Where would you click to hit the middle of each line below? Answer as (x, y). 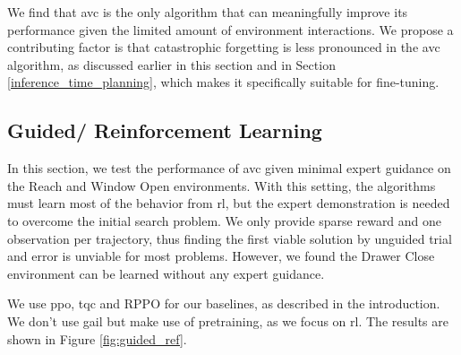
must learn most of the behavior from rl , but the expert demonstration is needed (229, 203)
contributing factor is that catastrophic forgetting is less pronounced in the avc (224, 47)
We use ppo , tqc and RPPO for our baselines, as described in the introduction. (224, 303)
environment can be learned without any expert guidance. (166, 273)
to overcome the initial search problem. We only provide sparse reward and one (225, 220)
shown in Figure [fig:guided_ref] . (97, 338)
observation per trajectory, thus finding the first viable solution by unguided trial (230, 238)
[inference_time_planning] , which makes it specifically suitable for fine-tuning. (223, 82)
